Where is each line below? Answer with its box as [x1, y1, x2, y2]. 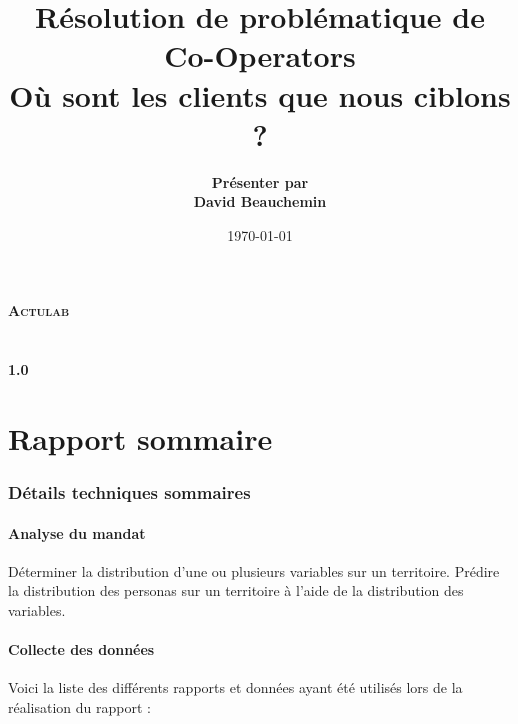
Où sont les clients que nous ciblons [9, 74, 511, 115]
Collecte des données [8, 639, 155, 660]
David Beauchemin [193, 191, 327, 212]
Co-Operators [164, 35, 356, 76]
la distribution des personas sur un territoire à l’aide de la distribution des [8, 580, 464, 601]
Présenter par [211, 171, 309, 192]
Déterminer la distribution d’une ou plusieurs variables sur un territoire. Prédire [8, 560, 500, 581]
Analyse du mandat [8, 522, 146, 543]
